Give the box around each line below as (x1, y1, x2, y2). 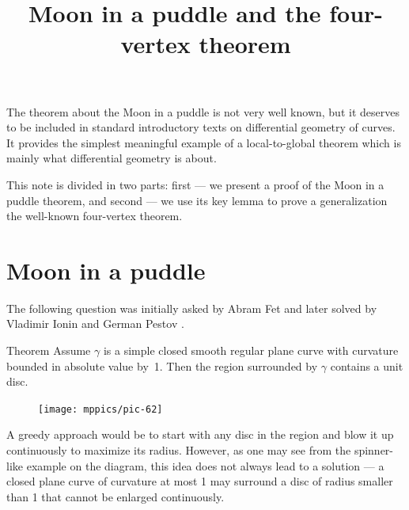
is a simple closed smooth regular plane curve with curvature (103, 342, 399, 359)
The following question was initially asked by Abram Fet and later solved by (6, 299, 377, 316)
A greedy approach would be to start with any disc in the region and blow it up (6, 426, 394, 443)
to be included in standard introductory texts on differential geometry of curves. (6, 119, 396, 135)
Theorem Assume (6, 342, 91, 359)
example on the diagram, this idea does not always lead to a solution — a (26, 457, 384, 474)
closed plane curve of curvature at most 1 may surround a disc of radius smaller (6, 473, 393, 489)
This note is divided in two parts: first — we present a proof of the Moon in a (6, 176, 384, 192)
